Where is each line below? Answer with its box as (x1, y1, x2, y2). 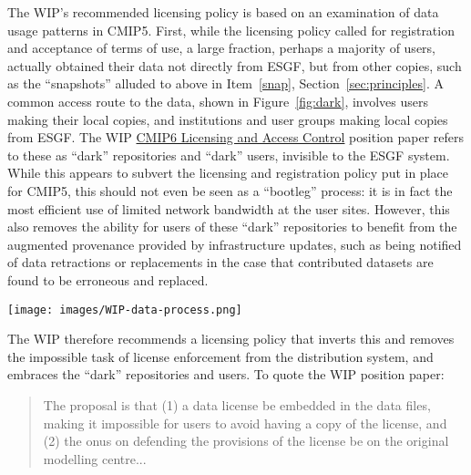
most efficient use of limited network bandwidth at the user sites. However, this (7, 199, 450, 218)
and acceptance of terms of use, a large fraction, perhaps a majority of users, (7, 38, 435, 57)
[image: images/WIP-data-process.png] (7, 303, 242, 316)
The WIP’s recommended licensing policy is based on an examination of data (7, 3, 439, 21)
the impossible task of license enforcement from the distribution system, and (7, 346, 434, 366)
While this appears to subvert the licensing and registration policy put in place (7, 163, 448, 182)
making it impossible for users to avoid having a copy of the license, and (43, 413, 447, 432)
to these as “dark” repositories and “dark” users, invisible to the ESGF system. (7, 145, 450, 164)
